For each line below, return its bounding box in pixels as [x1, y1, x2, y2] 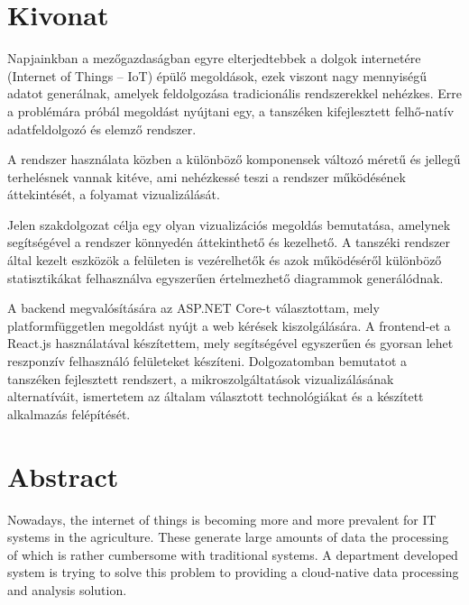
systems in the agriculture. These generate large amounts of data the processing [7, 527, 449, 546]
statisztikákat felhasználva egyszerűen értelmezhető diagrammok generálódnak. [7, 268, 444, 287]
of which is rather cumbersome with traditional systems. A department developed [7, 545, 458, 564]
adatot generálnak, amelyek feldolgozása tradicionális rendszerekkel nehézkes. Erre [7, 84, 462, 103]
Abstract [7, 457, 119, 494]
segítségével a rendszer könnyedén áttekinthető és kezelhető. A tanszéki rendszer [7, 233, 450, 252]
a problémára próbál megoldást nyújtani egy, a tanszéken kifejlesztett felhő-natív [7, 101, 455, 120]
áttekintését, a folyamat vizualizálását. [7, 185, 220, 204]
